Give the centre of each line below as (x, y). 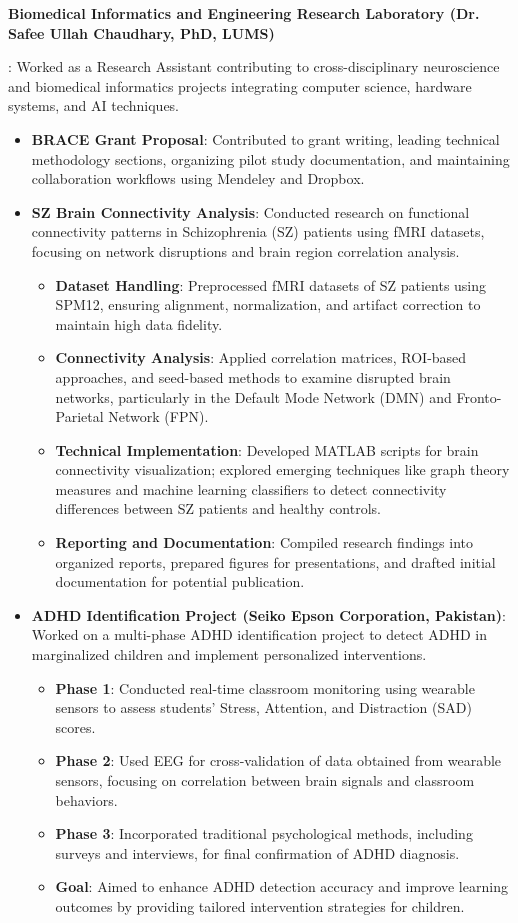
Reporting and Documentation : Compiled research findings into (264, 542)
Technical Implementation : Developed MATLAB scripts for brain (267, 449)
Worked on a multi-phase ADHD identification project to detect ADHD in (259, 634)
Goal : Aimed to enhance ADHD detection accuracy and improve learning (281, 886)
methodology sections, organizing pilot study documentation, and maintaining (270, 158)
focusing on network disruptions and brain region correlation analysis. (245, 250)
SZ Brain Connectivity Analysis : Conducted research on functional (250, 211)
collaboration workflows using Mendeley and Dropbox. (198, 178)
